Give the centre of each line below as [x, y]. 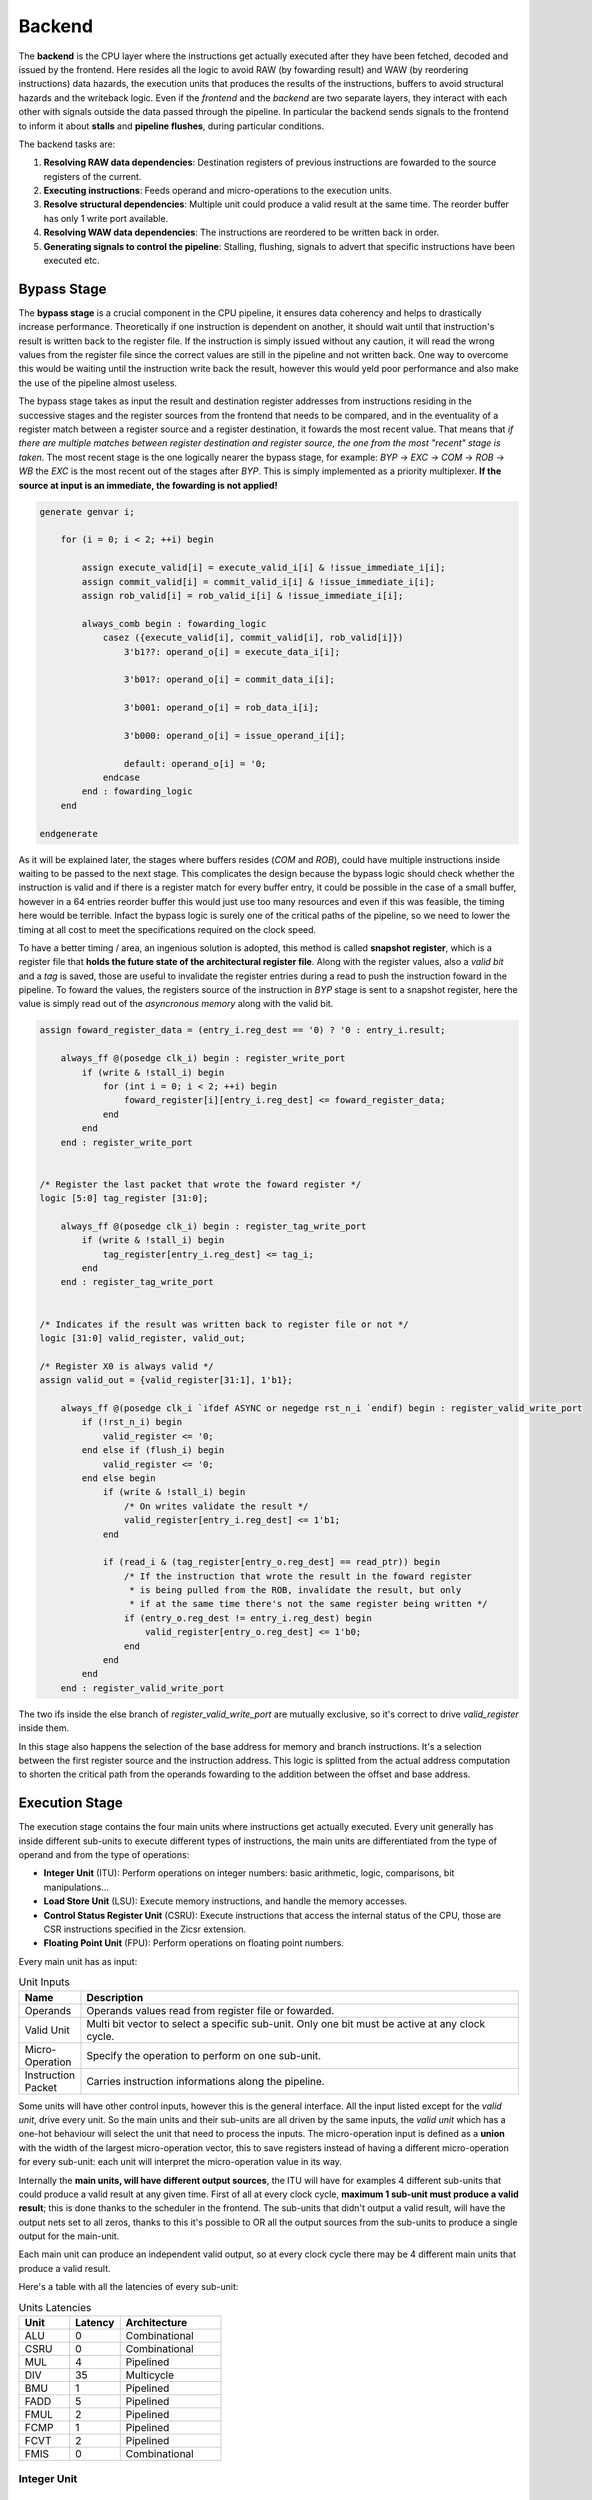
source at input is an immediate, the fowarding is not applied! [148, 485]
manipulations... [76, 1887]
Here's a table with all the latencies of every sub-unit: [128, 2287]
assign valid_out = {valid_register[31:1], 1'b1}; [166, 1380]
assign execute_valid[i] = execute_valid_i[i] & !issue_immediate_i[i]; [263, 568]
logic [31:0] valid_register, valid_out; [142, 1338]
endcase [121, 778]
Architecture [156, 2322]
